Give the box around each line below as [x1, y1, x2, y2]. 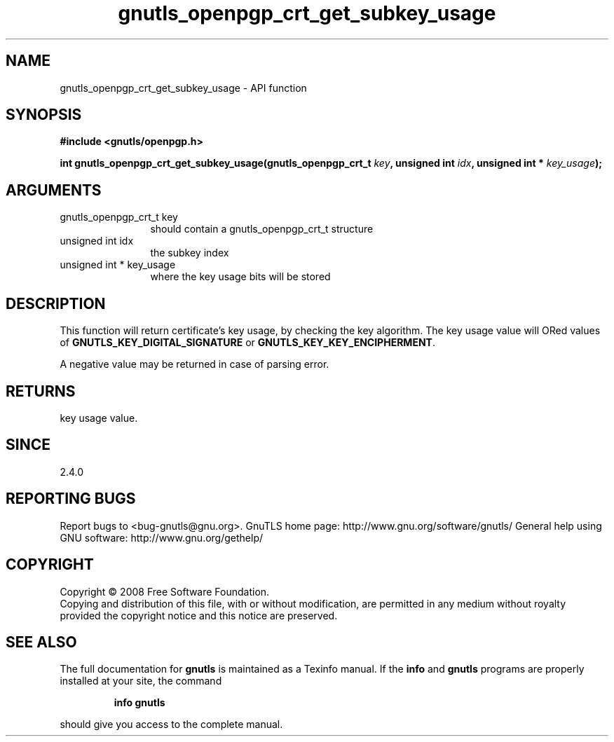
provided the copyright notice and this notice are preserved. [60, 609, 338, 621]
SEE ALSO [6, 633, 77, 651]
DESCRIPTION [6, 294, 106, 312]
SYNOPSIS [6, 106, 82, 124]
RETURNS [6, 382, 76, 400]
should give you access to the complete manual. [60, 718, 283, 731]
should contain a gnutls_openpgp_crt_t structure [150, 223, 374, 235]
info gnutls [114, 696, 165, 709]
